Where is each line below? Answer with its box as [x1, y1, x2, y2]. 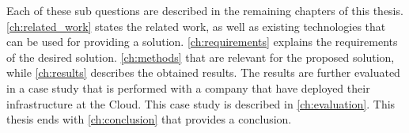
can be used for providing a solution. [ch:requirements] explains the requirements [6, 33, 398, 50]
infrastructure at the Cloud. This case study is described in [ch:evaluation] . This [6, 95, 396, 112]
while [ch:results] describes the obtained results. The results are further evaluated [6, 64, 400, 81]
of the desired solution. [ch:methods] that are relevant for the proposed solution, [6, 48, 395, 65]
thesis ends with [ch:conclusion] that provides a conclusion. [6, 111, 292, 127]
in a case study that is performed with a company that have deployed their [6, 79, 370, 96]
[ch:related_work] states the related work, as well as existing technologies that [6, 17, 386, 34]
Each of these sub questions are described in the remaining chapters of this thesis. [6, 2, 403, 18]
